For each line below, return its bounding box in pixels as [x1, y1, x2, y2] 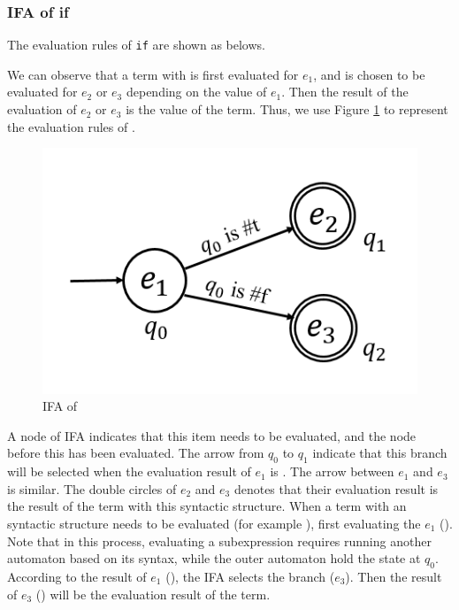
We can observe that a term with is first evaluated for [7, 65, 299, 83]
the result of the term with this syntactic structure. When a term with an [7, 497, 407, 515]
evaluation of [7, 100, 77, 119]
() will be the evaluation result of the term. [35, 584, 271, 603]
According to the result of [7, 567, 147, 585]
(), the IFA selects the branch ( [165, 567, 335, 585]
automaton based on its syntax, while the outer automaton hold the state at [7, 549, 421, 568]
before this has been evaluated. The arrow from [7, 444, 264, 462]
